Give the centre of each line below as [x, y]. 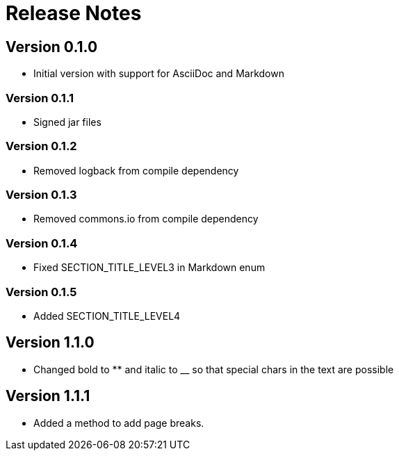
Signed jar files [67, 122]
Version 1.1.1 [48, 396]
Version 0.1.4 [42, 243]
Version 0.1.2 [41, 146]
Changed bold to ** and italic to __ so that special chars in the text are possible [214, 369]
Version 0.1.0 [52, 47]
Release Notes [74, 13]
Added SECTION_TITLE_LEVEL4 [107, 316]
